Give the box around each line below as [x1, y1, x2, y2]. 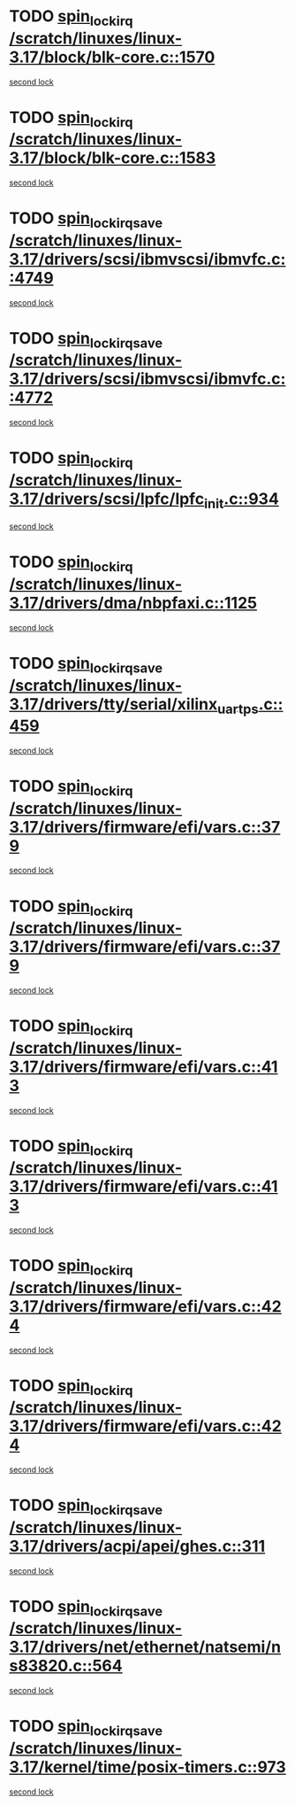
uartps [217, 700, 259, 717]
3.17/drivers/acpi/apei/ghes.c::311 [9, 1536, 266, 1556]
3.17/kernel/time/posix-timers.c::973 [9, 1756, 286, 1777]
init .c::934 [203, 489, 280, 512]
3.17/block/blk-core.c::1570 [9, 47, 216, 67]
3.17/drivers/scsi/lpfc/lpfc [9, 489, 205, 508]
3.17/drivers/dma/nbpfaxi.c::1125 [9, 593, 258, 613]
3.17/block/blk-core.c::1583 [9, 148, 216, 168]
